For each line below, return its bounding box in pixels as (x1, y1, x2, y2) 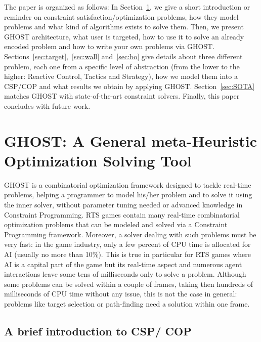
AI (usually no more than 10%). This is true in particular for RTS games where (4, 249, 251, 259)
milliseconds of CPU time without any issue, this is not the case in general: (4, 288, 237, 299)
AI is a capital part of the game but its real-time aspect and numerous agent (4, 259, 242, 269)
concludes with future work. (4, 100, 91, 111)
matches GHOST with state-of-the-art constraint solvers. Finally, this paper (4, 91, 240, 101)
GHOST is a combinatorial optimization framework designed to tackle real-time (4, 179, 251, 190)
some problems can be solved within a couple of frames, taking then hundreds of (4, 278, 253, 289)
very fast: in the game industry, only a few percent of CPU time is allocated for (4, 239, 251, 249)
